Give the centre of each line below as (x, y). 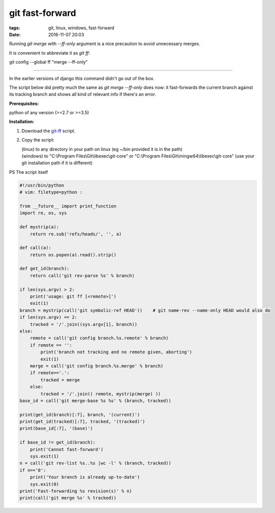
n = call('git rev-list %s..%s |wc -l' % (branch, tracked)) (95, 463)
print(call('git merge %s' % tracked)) (68, 498)
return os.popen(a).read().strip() (73, 255)
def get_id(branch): (44, 269)
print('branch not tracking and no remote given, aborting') (116, 352)
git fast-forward (43, 13)
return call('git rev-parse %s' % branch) (82, 275)
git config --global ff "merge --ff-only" (49, 62)
